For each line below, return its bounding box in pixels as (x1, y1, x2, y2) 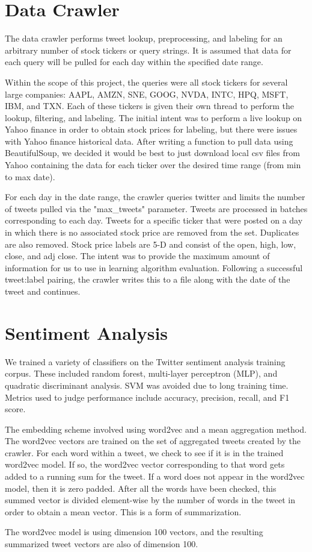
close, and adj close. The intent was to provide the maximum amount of (5, 249, 270, 262)
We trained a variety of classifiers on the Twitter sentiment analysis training (5, 355, 286, 368)
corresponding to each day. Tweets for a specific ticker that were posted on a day (5, 214, 303, 227)
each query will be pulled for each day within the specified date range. (5, 55, 263, 68)
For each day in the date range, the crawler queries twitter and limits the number (5, 190, 305, 203)
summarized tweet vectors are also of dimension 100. (5, 538, 198, 550)
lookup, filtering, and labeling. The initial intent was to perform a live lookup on (5, 111, 302, 124)
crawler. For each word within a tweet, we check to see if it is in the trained (5, 446, 284, 459)
